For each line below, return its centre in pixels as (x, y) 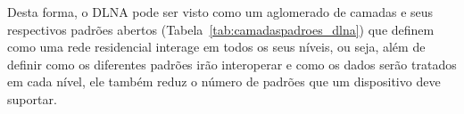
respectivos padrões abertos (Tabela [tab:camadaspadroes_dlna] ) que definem (221, 29)
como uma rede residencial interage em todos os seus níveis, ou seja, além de (216, 47)
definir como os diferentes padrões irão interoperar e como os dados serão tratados (232, 64)
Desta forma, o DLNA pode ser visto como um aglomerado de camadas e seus (220, 12)
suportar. (32, 98)
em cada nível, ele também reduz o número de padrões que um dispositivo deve (224, 81)
